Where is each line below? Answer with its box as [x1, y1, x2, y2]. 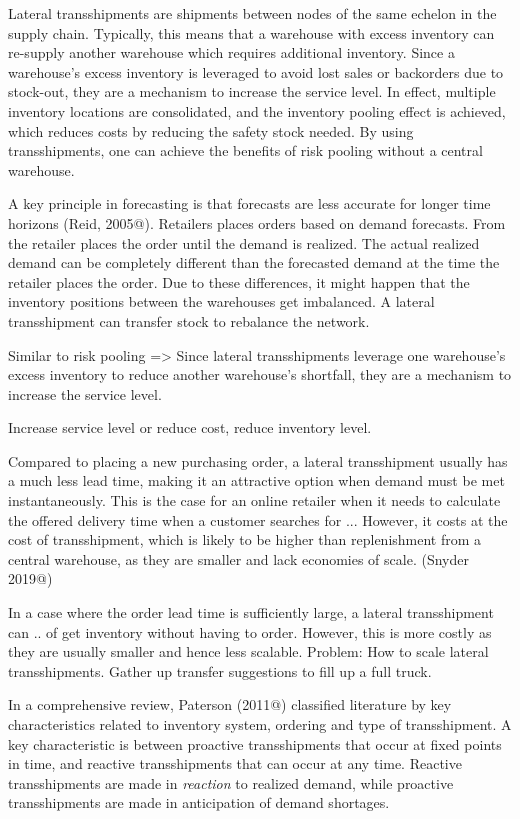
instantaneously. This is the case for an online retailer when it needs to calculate [8, 490, 501, 511]
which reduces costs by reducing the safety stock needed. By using [8, 120, 414, 141]
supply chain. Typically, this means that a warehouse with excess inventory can [8, 22, 495, 43]
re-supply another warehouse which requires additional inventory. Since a [8, 42, 455, 63]
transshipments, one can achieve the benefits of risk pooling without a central [8, 140, 483, 161]
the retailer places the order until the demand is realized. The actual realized [8, 232, 480, 253]
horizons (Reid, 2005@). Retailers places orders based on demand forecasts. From [8, 212, 506, 233]
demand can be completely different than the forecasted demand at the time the [8, 252, 500, 273]
